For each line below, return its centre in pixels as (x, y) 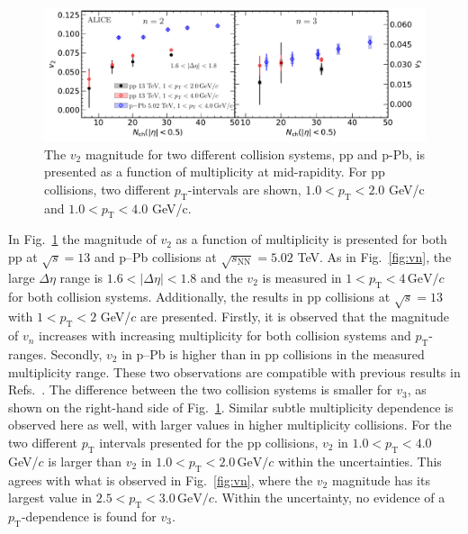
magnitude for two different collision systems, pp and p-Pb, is (255, 154)
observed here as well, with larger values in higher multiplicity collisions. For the (230, 425)
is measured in (302, 277)
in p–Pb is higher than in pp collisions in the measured (273, 353)
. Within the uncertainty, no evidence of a (329, 498)
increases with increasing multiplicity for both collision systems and (225, 335)
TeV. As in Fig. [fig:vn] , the (374, 257)
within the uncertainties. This (360, 461)
